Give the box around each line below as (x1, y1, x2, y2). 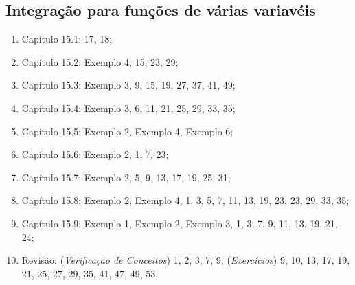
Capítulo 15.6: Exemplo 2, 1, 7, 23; (21, 147, 169, 161)
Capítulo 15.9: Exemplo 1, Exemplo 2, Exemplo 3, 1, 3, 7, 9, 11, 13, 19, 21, (21, 216, 338, 230)
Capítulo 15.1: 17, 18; (21, 32, 113, 46)
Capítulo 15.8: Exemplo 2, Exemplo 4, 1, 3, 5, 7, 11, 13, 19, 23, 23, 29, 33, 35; (21, 193, 350, 207)
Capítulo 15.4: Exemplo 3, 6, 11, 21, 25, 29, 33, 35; (21, 100, 236, 115)
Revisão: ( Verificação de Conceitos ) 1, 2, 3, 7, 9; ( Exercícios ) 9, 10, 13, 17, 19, (21, 253, 350, 267)
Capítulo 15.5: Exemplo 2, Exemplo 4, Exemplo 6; (21, 124, 233, 138)
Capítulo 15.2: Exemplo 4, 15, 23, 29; (21, 54, 179, 69)
